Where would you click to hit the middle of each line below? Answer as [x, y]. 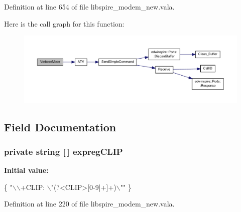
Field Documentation [60, 127]
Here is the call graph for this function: [64, 23]
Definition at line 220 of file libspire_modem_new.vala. [89, 204]
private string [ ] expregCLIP [64, 151]
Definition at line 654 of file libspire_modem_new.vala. [89, 7]
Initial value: [26, 170]
